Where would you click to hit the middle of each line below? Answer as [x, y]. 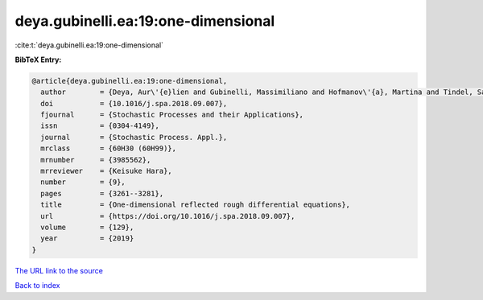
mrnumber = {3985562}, [96, 160]
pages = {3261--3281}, [102, 193]
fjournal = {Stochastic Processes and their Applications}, [172, 115]
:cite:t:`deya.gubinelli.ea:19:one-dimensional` [89, 45]
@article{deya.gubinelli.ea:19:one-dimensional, [130, 81]
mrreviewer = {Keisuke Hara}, [106, 171]
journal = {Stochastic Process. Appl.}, [134, 137]
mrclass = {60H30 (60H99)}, [109, 148]
